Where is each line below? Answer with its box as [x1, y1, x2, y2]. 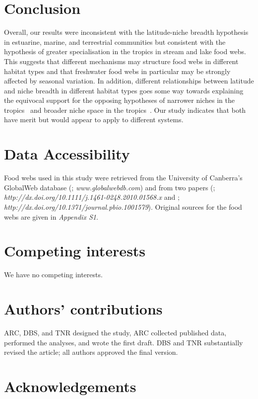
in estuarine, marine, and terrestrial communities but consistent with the [4, 36, 226, 47]
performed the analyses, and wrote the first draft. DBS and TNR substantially [4, 337, 243, 347]
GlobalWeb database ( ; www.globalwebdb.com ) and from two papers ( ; [4, 182, 215, 192]
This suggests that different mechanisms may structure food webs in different [4, 56, 239, 66]
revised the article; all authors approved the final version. [4, 347, 178, 357]
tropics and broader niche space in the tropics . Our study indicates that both [4, 104, 246, 115]
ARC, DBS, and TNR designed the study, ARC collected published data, [4, 327, 227, 337]
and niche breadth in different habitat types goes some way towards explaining [4, 85, 244, 95]
